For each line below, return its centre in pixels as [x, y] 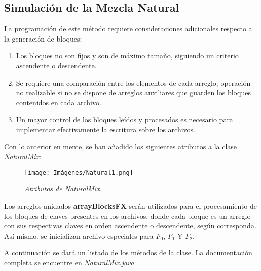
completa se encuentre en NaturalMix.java [69, 262]
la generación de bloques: [43, 38]
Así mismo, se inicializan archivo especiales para [79, 235]
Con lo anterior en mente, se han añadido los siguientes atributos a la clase [121, 146]
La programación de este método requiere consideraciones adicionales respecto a [128, 29]
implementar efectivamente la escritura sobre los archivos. [105, 129]
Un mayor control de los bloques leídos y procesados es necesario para [124, 119]
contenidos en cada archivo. [59, 102]
